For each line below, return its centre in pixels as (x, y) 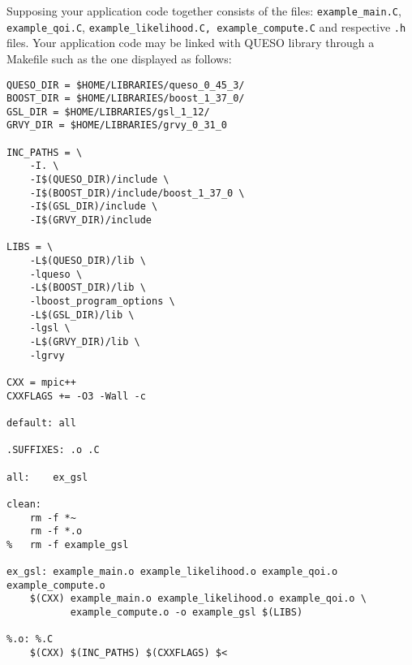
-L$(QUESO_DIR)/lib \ (88, 261)
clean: (24, 504)
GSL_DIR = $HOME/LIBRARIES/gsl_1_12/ (108, 112)
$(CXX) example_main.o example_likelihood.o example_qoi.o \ (198, 599)
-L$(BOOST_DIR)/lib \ (88, 288)
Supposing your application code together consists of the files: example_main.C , (204, 11)
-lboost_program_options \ (102, 301)
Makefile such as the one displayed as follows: (119, 58)
